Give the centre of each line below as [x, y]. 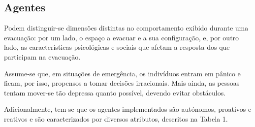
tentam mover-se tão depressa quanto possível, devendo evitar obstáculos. [115, 92]
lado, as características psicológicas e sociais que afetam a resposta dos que [117, 47]
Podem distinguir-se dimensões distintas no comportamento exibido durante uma [126, 28]
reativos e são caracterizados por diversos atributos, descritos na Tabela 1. [116, 118]
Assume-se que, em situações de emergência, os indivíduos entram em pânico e [122, 73]
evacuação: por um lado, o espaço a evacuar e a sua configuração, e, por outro [122, 37]
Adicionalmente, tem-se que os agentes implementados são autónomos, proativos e [128, 109]
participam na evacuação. [42, 56]
